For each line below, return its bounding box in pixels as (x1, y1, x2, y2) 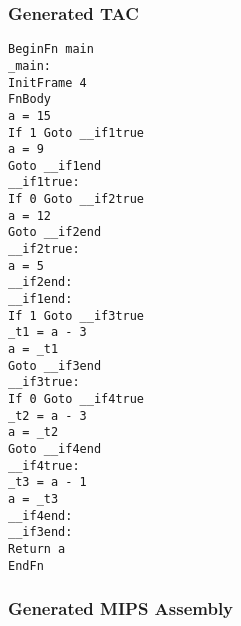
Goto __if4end (8, 441, 102, 456)
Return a (8, 541, 66, 556)
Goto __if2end (8, 225, 102, 240)
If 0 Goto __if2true (8, 192, 145, 207)
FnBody (8, 92, 51, 107)
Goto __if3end (8, 358, 102, 373)
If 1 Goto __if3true (8, 308, 145, 323)
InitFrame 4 (8, 75, 87, 90)
